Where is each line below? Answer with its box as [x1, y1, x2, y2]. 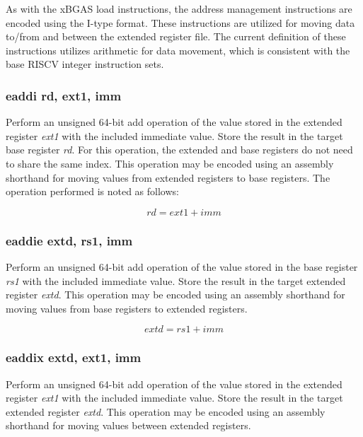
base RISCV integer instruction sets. [6, 57, 164, 71]
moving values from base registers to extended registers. [6, 301, 248, 315]
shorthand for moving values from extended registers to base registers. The [6, 170, 330, 185]
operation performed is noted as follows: [6, 184, 179, 199]
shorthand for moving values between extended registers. [6, 418, 251, 433]
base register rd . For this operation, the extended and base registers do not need [6, 142, 353, 157]
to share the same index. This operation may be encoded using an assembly [6, 156, 334, 170]
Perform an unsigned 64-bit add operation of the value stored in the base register [6, 259, 358, 274]
